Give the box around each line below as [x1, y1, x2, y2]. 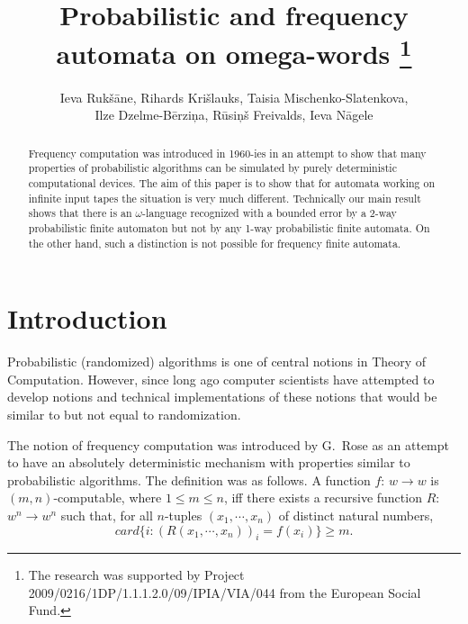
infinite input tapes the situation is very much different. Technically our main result [28, 190, 421, 205]
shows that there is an [28, 205, 132, 221]
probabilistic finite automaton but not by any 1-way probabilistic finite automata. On [28, 220, 430, 235]
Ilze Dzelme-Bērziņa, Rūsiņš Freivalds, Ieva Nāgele [94, 105, 373, 124]
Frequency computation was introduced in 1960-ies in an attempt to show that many [28, 145, 427, 160]
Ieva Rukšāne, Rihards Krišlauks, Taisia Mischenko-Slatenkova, [59, 87, 409, 106]
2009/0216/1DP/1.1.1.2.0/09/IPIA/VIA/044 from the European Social [28, 583, 421, 601]
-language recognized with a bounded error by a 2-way [142, 205, 397, 221]
